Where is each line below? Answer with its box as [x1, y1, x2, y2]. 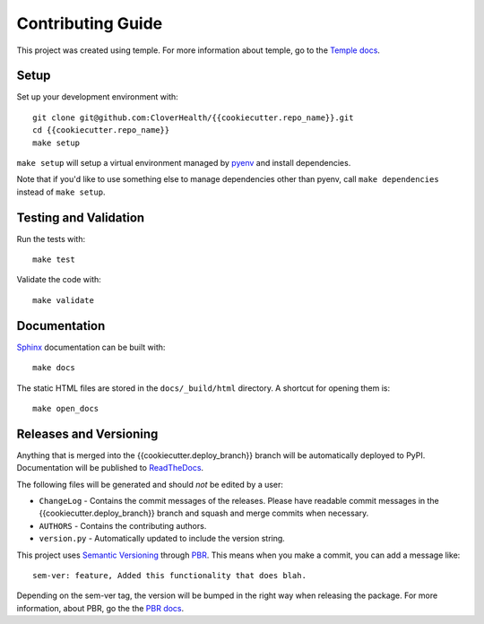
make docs [32, 363, 75, 373]
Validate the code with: [16, 274, 102, 285]
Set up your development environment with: [16, 91, 178, 102]
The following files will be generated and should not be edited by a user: [16, 479, 284, 490]
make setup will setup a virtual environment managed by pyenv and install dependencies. [16, 158, 351, 169]
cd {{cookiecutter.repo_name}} [32, 126, 170, 135]
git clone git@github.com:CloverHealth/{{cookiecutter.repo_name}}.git [32, 112, 354, 123]
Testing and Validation [16, 210, 145, 225]
